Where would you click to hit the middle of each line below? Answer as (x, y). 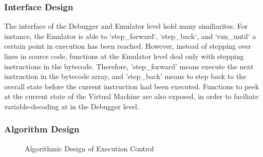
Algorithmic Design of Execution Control (89, 148)
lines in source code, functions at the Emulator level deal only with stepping (124, 56)
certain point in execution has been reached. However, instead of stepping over (128, 46)
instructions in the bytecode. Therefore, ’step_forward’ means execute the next (129, 66)
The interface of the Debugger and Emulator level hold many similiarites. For (126, 26)
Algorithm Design (42, 129)
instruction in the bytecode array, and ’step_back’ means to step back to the (125, 76)
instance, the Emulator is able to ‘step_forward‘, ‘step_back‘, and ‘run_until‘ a (130, 36)
